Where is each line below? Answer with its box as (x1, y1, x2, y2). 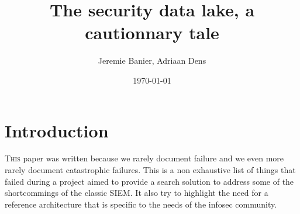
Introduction (5, 118, 109, 142)
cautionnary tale (85, 20, 219, 44)
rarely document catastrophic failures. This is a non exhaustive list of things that (5, 164, 296, 176)
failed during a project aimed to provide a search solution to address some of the (5, 175, 294, 187)
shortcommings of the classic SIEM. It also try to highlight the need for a (5, 187, 268, 199)
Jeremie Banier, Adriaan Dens (98, 54, 206, 67)
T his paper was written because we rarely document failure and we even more (5, 152, 284, 164)
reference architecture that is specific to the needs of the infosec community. (5, 198, 277, 210)
